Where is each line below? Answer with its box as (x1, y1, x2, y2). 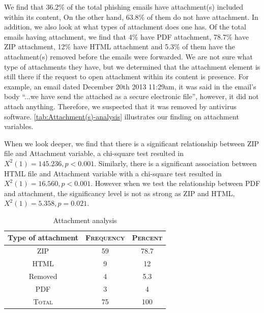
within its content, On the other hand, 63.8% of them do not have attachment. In (4, 11, 258, 22)
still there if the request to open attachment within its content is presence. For (4, 71, 249, 82)
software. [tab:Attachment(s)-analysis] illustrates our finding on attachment (4, 111, 239, 121)
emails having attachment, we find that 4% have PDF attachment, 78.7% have (4, 31, 249, 42)
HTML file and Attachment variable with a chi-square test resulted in (4, 168, 222, 178)
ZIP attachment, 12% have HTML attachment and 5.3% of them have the (4, 41, 235, 52)
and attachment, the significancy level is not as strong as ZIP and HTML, (4, 187, 235, 198)
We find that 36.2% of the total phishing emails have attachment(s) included (4, 2, 244, 12)
